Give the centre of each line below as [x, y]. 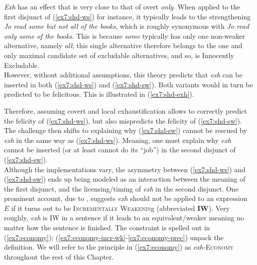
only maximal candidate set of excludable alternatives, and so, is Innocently [119, 55]
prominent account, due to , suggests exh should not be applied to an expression [126, 198]
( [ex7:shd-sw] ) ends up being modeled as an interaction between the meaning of [125, 179]
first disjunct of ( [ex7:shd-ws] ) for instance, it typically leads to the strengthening [128, 16]
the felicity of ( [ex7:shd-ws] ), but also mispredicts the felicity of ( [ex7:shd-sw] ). [123, 120]
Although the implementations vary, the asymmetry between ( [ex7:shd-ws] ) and [125, 169]
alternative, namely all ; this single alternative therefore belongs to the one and [123, 45]
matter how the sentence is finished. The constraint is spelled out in [107, 228]
